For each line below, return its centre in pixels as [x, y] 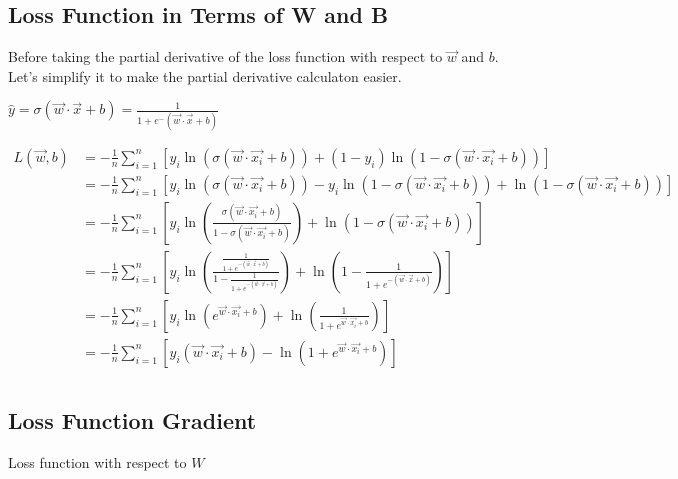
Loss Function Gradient [132, 420]
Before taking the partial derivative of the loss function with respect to [225, 56]
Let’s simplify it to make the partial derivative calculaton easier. [205, 75]
